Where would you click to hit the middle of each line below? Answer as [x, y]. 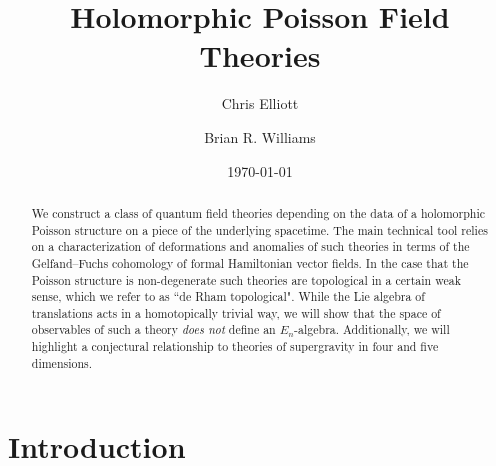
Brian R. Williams [260, 136]
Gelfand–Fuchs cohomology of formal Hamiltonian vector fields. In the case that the [250, 262]
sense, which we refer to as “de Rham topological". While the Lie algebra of [228, 296]
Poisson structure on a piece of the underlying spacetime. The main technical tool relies [259, 229]
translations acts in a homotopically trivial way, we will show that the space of [236, 312]
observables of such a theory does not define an [153, 329]
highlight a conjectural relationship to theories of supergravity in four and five [235, 346]
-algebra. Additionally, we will [372, 329]
